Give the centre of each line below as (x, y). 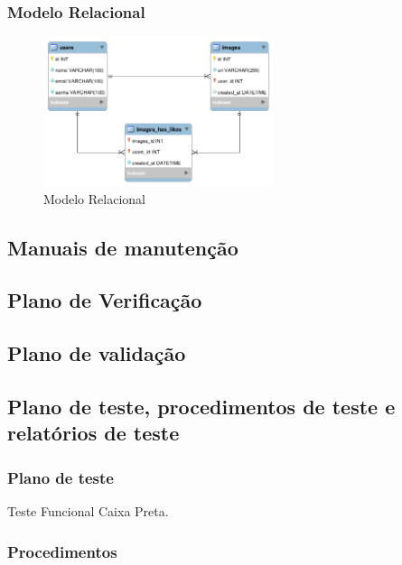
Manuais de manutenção (123, 247)
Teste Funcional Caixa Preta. (88, 511)
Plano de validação (97, 353)
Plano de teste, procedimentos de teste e (201, 406)
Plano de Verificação (105, 300)
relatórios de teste (93, 433)
